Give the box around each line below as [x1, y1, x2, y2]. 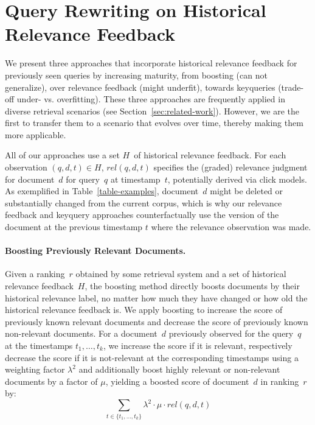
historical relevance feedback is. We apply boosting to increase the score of [5, 303, 283, 316]
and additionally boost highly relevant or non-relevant [78, 363, 280, 376]
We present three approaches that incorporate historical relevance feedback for [5, 57, 297, 69]
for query [66, 172, 100, 185]
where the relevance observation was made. [151, 220, 311, 233]
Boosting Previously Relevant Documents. [5, 244, 186, 257]
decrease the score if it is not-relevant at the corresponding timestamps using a [5, 351, 299, 364]
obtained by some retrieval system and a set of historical [75, 267, 286, 280]
